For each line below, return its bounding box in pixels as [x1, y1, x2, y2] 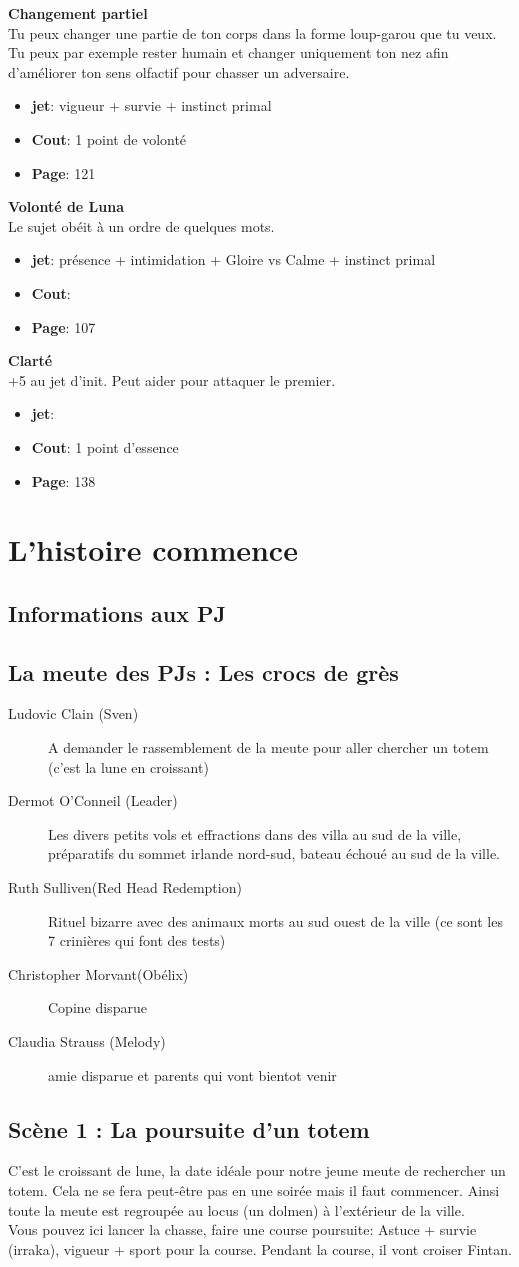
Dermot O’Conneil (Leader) [8, 790, 178, 811]
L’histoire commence [8, 529, 298, 570]
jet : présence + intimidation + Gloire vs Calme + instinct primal [31, 249, 436, 270]
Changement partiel [8, 3, 148, 23]
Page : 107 [31, 316, 96, 337]
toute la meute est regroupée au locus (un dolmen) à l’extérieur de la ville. [8, 1199, 465, 1220]
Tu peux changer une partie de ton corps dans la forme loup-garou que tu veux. [8, 22, 497, 43]
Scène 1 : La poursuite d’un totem [8, 1113, 370, 1144]
